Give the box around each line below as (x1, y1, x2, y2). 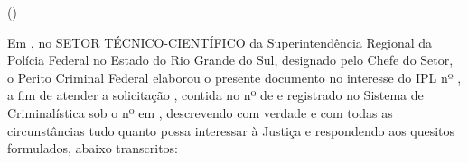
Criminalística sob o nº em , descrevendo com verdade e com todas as (7, 103, 393, 122)
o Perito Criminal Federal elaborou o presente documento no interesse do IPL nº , (7, 68, 462, 86)
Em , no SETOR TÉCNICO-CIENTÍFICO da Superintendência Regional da (7, 32, 433, 51)
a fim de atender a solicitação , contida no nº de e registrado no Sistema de (7, 86, 424, 104)
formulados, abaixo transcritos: (7, 139, 178, 158)
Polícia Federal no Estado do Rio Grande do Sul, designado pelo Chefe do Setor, (7, 50, 454, 69)
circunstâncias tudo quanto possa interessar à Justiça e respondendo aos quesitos (7, 121, 455, 140)
